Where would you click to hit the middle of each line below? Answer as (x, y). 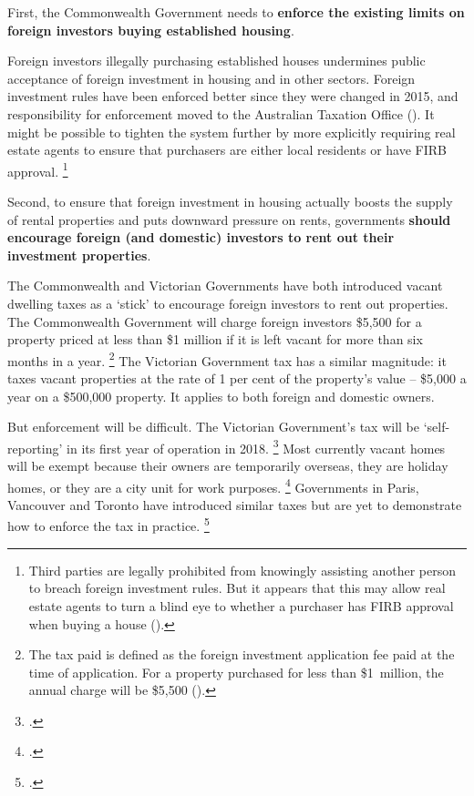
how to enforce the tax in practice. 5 (108, 525)
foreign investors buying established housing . (151, 30)
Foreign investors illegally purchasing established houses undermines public (216, 61)
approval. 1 (38, 169)
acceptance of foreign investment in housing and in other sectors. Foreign (211, 78)
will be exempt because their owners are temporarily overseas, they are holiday (228, 466)
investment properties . (79, 255)
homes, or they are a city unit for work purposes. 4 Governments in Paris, (213, 485)
